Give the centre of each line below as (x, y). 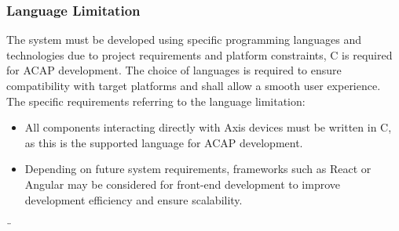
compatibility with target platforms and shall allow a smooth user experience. (194, 85)
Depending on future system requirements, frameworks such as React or (198, 169)
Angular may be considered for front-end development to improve (183, 184)
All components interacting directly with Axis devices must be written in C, (208, 127)
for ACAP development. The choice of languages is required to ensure (174, 70)
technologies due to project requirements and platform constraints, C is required (199, 54)
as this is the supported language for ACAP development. (164, 142)
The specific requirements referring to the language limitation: (156, 101)
